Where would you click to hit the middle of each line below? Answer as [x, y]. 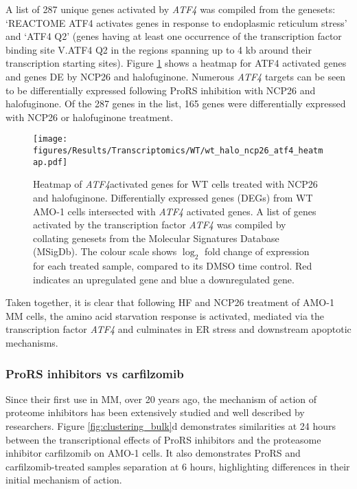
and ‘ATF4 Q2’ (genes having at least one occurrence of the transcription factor [174, 36]
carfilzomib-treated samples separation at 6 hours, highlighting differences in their [178, 466]
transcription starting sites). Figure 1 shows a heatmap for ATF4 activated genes [176, 63]
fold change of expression [257, 251]
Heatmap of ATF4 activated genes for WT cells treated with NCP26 [175, 184]
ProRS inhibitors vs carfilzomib [95, 373]
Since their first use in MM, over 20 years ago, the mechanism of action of [161, 399]
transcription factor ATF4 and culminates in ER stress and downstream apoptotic [178, 329]
